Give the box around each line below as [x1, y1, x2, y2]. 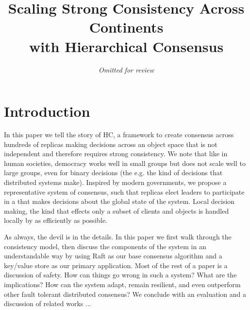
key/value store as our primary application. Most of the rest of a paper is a [4, 260, 228, 270]
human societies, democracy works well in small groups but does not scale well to [4, 158, 246, 168]
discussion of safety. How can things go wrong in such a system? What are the [4, 270, 237, 280]
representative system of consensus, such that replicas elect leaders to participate [4, 186, 245, 197]
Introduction [4, 101, 90, 121]
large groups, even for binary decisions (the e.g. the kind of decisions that [4, 167, 223, 178]
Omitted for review [98, 64, 154, 74]
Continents [89, 17, 164, 37]
